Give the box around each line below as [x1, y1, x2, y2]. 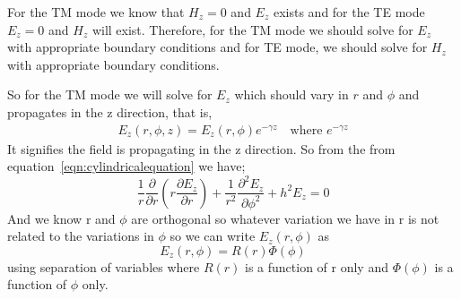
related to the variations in [7, 226, 154, 245]
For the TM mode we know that [7, 3, 185, 21]
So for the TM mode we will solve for [7, 85, 213, 104]
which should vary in [234, 85, 349, 104]
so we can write [170, 226, 256, 245]
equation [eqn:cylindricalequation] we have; [7, 157, 246, 175]
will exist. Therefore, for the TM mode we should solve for [91, 20, 413, 38]
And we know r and [7, 209, 116, 227]
